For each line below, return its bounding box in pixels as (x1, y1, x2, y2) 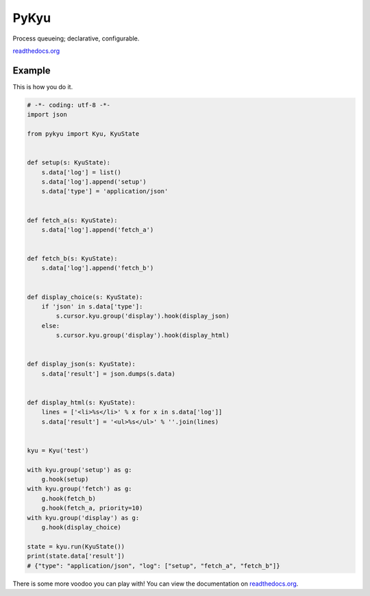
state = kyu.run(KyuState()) (27, 543, 125, 550)
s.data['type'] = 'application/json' (41, 187, 169, 195)
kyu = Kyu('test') (27, 446, 89, 454)
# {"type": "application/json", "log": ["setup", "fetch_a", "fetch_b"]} (27, 562, 280, 569)
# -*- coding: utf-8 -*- (27, 101, 111, 109)
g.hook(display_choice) (41, 523, 121, 532)
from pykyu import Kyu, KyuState (27, 130, 140, 137)
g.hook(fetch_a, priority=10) (41, 504, 143, 512)
